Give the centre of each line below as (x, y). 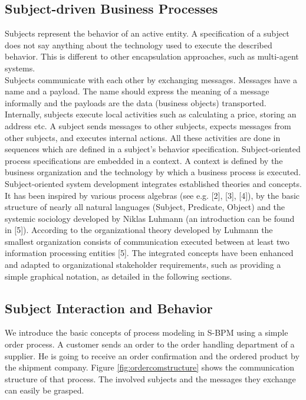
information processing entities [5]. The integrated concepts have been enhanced (149, 253)
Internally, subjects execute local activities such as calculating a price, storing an (151, 114)
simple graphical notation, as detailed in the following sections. (119, 276)
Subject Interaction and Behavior (109, 308)
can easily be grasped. (45, 390)
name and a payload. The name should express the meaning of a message (137, 91)
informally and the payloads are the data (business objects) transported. (136, 102)
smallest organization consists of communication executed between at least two (147, 241)
